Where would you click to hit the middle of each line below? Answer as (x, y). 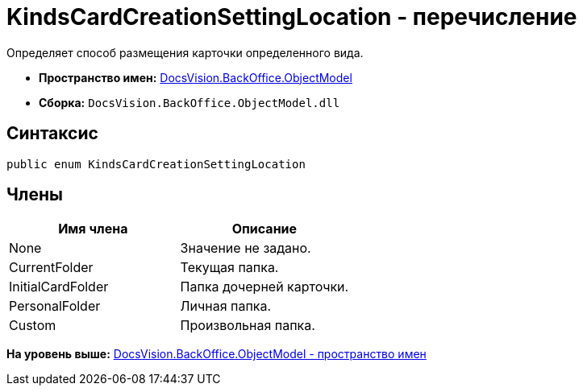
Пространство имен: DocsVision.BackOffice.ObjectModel (196, 77)
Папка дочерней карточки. (264, 287)
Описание (264, 229)
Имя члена (93, 229)
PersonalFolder (55, 306)
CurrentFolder (51, 268)
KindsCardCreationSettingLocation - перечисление (292, 17)
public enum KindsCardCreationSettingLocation (156, 164)
